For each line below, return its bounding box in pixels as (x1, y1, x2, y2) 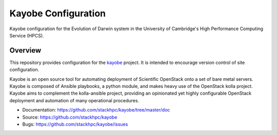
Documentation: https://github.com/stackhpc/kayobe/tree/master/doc (22, 107, 170, 113)
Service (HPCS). (9, 32, 44, 38)
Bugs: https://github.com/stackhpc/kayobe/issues (22, 121, 128, 127)
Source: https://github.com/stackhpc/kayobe (22, 114, 117, 120)
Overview (9, 46, 42, 55)
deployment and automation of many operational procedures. (9, 97, 140, 103)
